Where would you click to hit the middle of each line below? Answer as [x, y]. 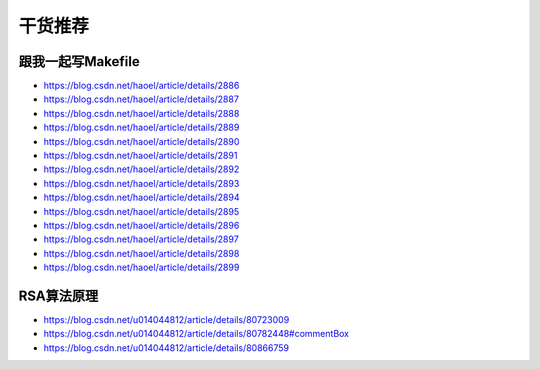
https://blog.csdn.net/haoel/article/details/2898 [141, 253]
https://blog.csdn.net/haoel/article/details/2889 [141, 127]
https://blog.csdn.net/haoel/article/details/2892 [141, 169]
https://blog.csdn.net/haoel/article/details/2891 [140, 156]
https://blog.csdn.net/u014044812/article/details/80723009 [166, 320]
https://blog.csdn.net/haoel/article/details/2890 [141, 141]
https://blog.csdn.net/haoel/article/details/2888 [141, 113]
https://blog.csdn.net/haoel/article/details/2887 [141, 99]
